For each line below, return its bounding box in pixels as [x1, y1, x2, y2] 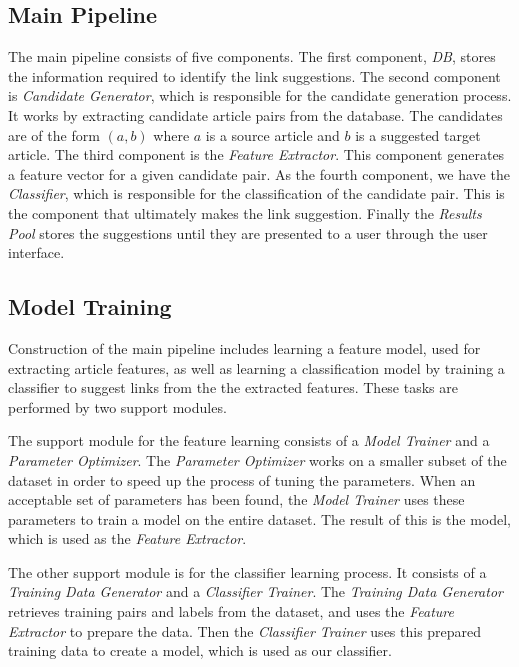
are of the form [8, 124, 100, 145]
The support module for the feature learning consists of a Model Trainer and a [8, 430, 490, 451]
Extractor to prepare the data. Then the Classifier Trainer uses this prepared [8, 620, 482, 641]
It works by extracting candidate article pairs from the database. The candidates [8, 104, 503, 125]
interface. [8, 242, 65, 263]
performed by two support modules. [8, 396, 227, 417]
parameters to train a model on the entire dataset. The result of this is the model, [8, 508, 511, 529]
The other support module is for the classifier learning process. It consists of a [8, 561, 487, 582]
